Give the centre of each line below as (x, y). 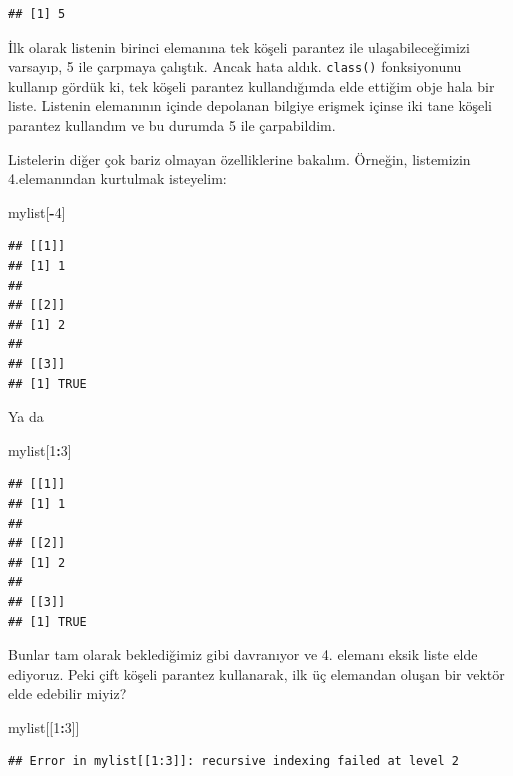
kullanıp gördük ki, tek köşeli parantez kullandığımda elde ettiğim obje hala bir (251, 85)
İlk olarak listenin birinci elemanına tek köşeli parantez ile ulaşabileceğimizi (239, 46)
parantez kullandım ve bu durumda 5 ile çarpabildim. (172, 125)
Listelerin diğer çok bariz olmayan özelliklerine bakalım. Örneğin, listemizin (239, 158)
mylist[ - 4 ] (37, 211)
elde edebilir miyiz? (67, 693)
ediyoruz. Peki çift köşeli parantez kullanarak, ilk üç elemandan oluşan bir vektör (256, 673)
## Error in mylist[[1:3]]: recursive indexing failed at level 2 (234, 761)
